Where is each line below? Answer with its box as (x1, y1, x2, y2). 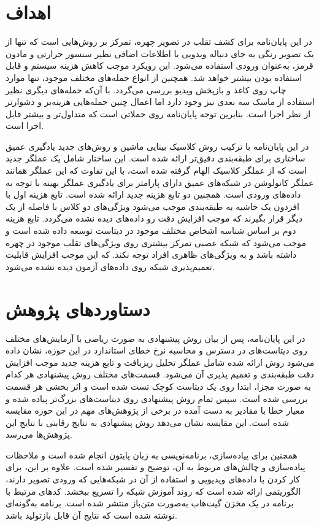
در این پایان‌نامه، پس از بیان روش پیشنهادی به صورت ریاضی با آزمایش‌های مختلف (6, 331, 306, 344)
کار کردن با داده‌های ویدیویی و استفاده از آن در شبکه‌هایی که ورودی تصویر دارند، (6, 473, 300, 485)
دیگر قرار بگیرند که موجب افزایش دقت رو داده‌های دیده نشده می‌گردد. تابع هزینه (6, 212, 302, 225)
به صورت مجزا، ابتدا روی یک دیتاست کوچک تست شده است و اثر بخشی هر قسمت (6, 379, 311, 392)
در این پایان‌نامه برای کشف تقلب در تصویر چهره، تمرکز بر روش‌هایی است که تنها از (6, 35, 312, 48)
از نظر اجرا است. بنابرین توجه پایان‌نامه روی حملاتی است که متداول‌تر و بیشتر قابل (6, 107, 311, 120)
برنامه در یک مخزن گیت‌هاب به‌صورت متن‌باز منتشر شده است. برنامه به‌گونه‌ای (6, 497, 294, 509)
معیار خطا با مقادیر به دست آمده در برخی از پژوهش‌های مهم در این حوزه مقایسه (6, 404, 305, 417)
